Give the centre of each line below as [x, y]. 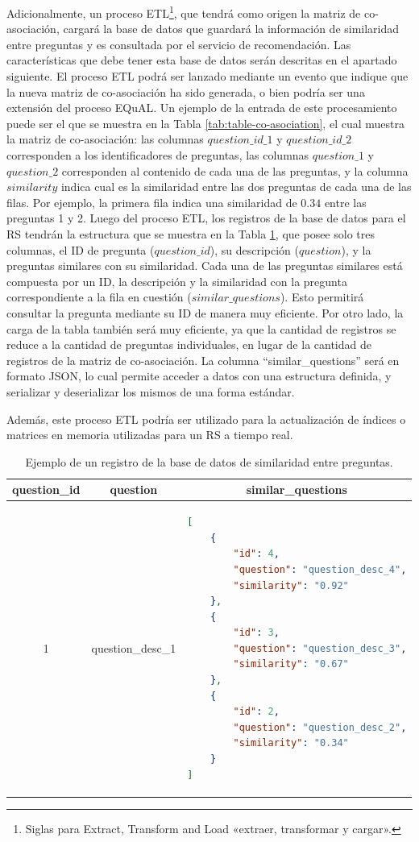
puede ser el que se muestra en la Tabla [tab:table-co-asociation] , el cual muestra [205, 123]
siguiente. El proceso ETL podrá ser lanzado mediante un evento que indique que [207, 76]
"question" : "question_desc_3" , [320, 648]
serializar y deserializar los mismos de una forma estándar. [151, 391]
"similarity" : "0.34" [291, 743]
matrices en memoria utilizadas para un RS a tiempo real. [150, 435]
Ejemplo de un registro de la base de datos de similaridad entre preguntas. [209, 461]
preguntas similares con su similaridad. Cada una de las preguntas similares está [205, 265]
